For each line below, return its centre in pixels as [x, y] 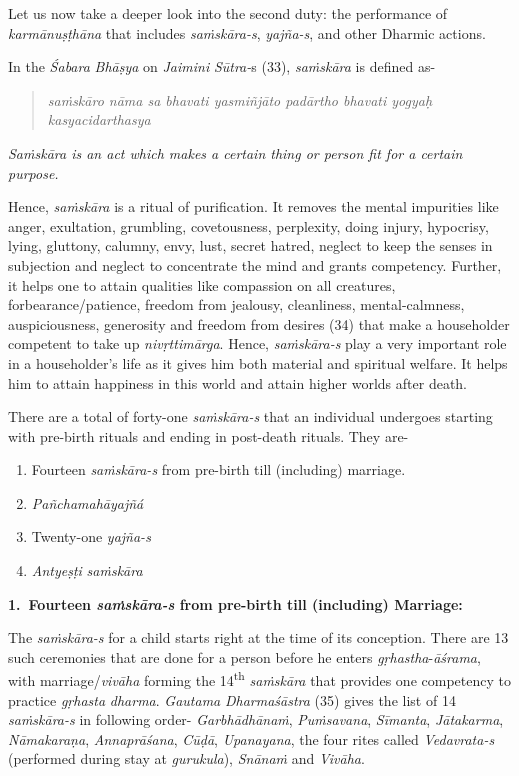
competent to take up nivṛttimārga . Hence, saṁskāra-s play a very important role [257, 343]
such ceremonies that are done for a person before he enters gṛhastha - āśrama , [244, 656]
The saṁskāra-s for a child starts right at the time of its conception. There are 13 [258, 637]
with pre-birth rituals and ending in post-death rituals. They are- [208, 435]
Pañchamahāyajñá [87, 502]
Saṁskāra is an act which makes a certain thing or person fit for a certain [235, 152]
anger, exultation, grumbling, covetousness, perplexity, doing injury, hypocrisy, [248, 225]
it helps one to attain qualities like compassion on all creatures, [202, 284]
